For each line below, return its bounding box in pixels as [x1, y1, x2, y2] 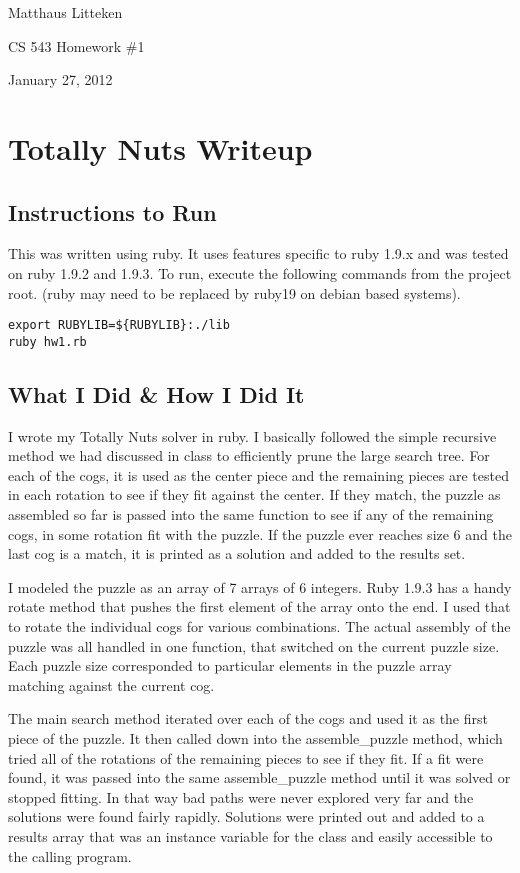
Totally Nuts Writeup [8, 127, 313, 168]
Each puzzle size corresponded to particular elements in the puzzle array [8, 655, 452, 676]
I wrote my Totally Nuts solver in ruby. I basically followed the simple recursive [8, 425, 497, 446]
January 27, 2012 [8, 69, 113, 90]
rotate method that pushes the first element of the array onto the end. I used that [8, 596, 511, 617]
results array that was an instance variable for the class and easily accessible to [8, 825, 493, 846]
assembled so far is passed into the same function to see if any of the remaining [8, 504, 494, 525]
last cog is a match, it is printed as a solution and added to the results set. [8, 543, 466, 564]
